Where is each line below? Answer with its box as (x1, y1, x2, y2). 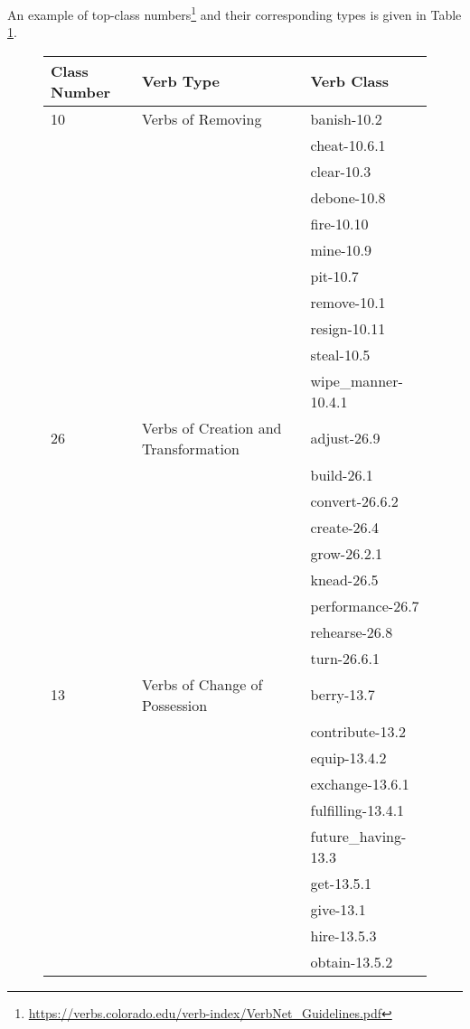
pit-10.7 (310, 265, 359, 286)
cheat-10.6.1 (310, 134, 386, 155)
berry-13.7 (310, 684, 375, 706)
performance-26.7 (310, 594, 419, 616)
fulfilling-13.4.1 (310, 799, 405, 820)
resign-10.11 (310, 317, 386, 339)
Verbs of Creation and (142, 416, 282, 438)
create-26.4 (310, 516, 380, 538)
